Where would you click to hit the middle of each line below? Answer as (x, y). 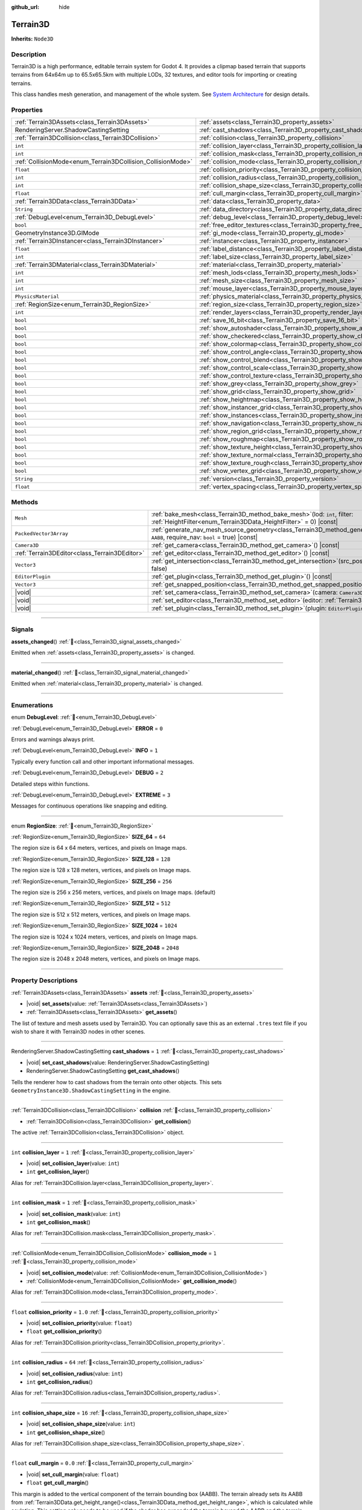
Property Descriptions (44, 980)
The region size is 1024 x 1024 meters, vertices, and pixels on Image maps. (105, 937)
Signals (22, 629)
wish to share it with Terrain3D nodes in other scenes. (78, 1032)
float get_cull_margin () (57, 1483)
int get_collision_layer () (58, 1172)
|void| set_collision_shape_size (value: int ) (81, 1424)
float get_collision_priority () (64, 1331)
